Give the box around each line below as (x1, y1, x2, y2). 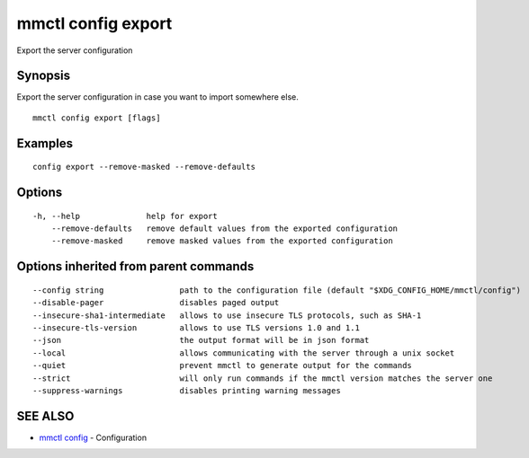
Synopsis (16, 68, 71, 84)
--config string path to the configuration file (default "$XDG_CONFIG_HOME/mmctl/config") (32, 285, 522, 295)
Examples (16, 136, 74, 151)
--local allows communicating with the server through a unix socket (32, 348, 455, 358)
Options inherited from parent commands (16, 259, 255, 274)
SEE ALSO (16, 409, 75, 424)
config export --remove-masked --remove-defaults (32, 162, 256, 172)
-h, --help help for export (32, 211, 218, 221)
